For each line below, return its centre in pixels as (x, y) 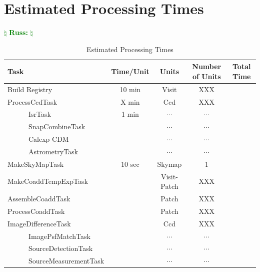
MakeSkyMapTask (36, 164)
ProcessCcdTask (32, 101)
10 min (130, 89)
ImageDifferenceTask (39, 223)
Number (207, 66)
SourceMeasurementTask (66, 261)
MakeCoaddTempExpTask (48, 181)
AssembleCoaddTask (39, 199)
